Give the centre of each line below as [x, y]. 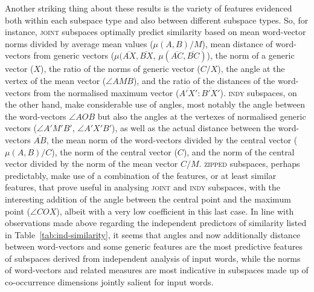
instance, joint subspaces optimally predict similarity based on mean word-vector [155, 32]
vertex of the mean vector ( [56, 80]
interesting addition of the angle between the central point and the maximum [148, 199]
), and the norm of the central [239, 151]
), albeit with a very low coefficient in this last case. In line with [175, 211]
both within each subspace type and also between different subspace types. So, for [157, 20]
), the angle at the [251, 69]
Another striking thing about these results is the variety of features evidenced [149, 8]
